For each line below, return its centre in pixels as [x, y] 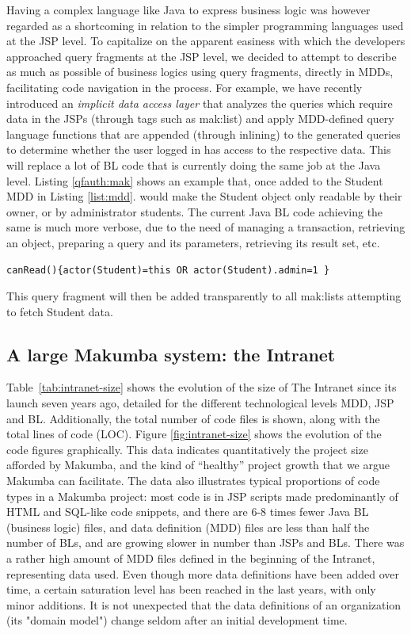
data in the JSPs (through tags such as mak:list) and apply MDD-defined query [200, 118]
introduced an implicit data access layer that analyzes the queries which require [200, 103]
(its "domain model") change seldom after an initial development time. [177, 620]
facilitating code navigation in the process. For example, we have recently [185, 87]
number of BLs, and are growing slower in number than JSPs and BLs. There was [205, 542]
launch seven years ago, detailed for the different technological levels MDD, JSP [200, 403]
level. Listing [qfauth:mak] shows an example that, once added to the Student [195, 180]
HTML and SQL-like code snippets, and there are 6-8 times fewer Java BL [188, 512]
